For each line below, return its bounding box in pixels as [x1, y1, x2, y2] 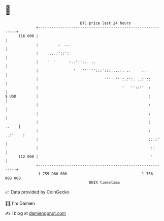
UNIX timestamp [89, 180, 120, 185]
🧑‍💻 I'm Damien [5, 200, 35, 206]
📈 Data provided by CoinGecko [5, 189, 69, 195]
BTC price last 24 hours [80, 21, 131, 26]
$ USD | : [5, 94, 151, 99]
